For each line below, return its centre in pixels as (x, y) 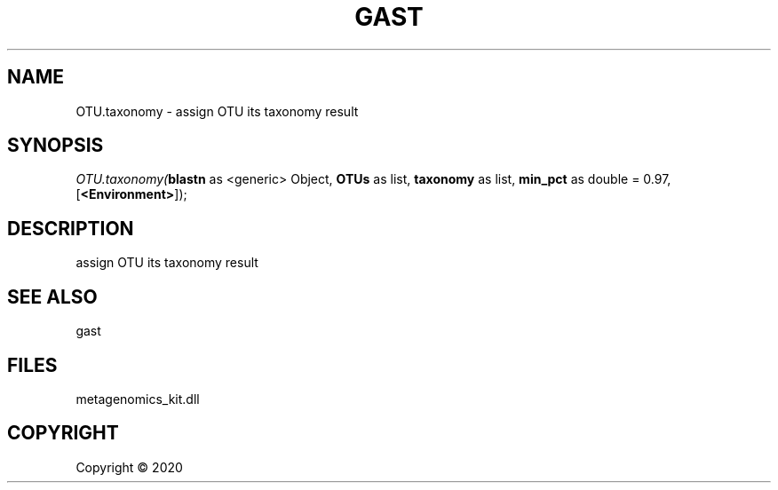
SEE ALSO (52, 296)
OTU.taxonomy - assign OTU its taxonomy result (217, 111)
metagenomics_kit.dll (138, 399)
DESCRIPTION (71, 228)
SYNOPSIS (56, 146)
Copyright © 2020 (129, 467)
